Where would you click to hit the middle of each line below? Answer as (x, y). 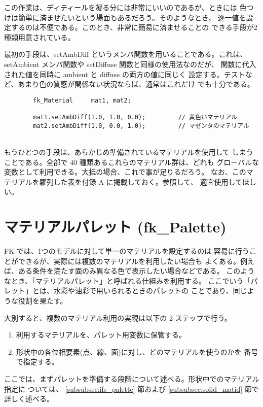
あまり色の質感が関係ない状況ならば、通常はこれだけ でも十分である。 (136, 84)
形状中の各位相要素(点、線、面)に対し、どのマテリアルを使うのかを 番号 (137, 351)
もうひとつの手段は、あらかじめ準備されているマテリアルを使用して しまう (129, 151)
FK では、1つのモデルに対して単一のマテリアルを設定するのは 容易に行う (127, 251)
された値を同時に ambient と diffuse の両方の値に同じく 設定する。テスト (125, 74)
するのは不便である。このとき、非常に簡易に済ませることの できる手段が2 (134, 27)
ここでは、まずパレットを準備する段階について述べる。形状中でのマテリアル (132, 379)
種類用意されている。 (40, 37)
